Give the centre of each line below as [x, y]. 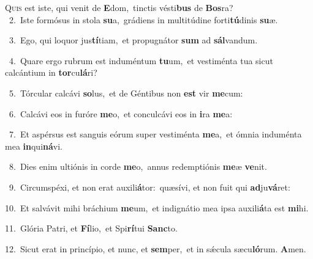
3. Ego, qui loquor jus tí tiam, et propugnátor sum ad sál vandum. [133, 40]
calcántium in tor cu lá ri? [51, 72]
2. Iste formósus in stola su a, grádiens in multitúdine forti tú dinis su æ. [143, 19]
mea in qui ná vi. [34, 146]
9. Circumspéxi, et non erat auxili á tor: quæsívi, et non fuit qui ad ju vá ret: [149, 187]
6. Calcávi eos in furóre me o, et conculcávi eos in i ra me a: [121, 113]
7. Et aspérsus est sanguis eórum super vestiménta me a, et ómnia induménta [155, 134]
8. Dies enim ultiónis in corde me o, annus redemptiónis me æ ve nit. [138, 166]
